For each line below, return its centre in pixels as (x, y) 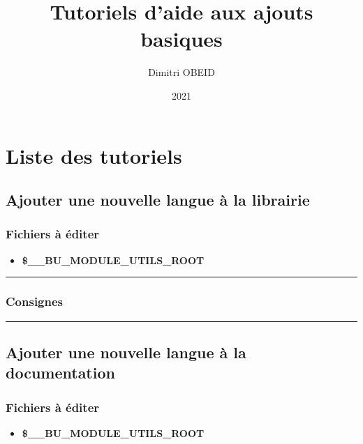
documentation (60, 373)
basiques (181, 39)
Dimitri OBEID (181, 72)
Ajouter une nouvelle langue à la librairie (158, 200)
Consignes (35, 301)
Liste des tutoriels (94, 155)
